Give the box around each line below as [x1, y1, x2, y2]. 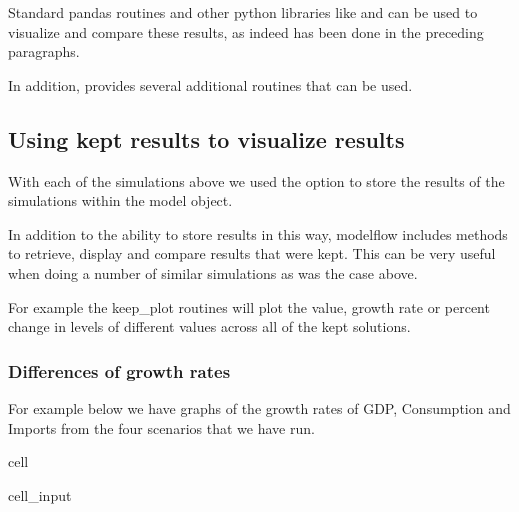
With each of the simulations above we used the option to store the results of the [8, 170, 505, 191]
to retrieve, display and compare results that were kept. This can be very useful [8, 243, 496, 264]
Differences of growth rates [8, 358, 231, 383]
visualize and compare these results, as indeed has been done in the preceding [8, 21, 484, 42]
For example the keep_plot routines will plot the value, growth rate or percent [8, 296, 490, 317]
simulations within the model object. [8, 190, 233, 211]
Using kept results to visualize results [8, 123, 405, 154]
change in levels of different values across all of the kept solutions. [8, 316, 411, 337]
